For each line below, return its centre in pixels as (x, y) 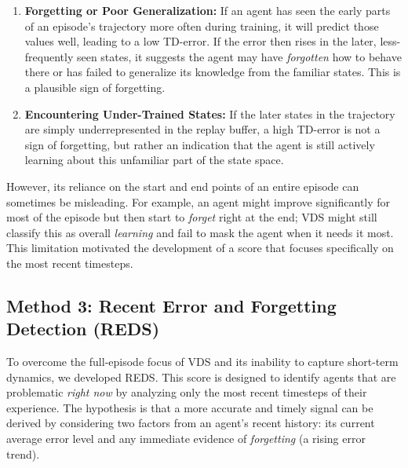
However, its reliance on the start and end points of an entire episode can (183, 186)
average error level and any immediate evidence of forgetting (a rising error (186, 439)
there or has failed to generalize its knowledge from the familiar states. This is (213, 72)
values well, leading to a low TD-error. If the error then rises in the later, (200, 41)
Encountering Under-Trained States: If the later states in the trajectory (210, 113)
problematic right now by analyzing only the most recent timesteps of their (187, 392)
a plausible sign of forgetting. (95, 87)
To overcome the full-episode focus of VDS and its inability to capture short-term (202, 362)
